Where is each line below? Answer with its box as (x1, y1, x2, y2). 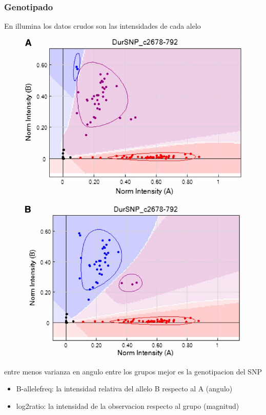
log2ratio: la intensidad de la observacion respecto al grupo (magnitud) (16, 400, 239, 411)
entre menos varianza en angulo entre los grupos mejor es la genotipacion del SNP (4, 366, 262, 376)
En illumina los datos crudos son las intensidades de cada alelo (4, 21, 201, 31)
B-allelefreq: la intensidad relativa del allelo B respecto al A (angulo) (16, 383, 233, 394)
